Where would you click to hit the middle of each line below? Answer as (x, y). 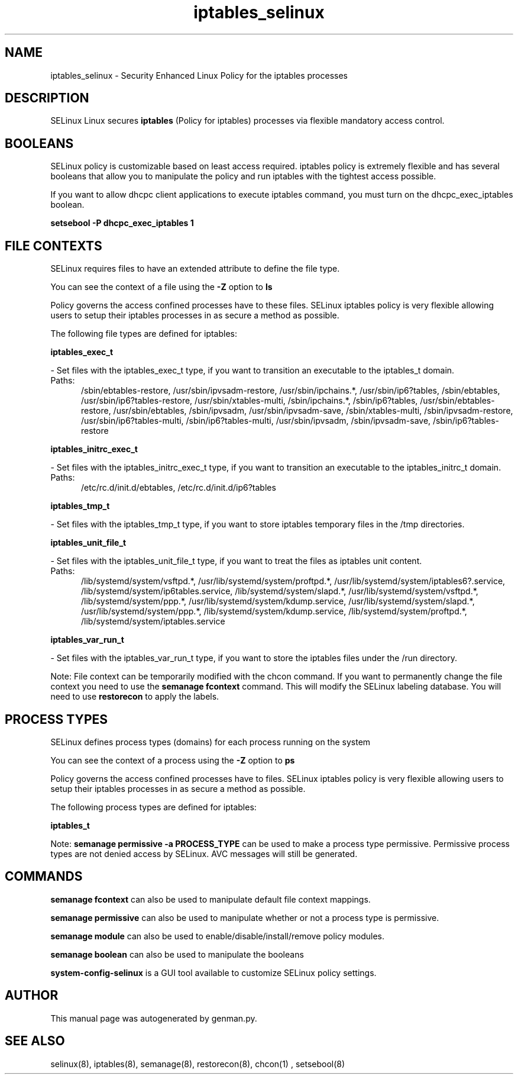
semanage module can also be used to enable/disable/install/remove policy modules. (218, 936)
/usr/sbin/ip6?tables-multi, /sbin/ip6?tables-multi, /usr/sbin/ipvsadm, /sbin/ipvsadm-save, (256, 421)
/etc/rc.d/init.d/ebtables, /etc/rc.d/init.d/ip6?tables (179, 488)
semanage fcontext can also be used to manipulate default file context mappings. (211, 899)
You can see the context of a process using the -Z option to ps (173, 760)
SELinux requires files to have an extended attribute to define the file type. (195, 269)
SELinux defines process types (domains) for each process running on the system (211, 742)
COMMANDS (44, 877)
